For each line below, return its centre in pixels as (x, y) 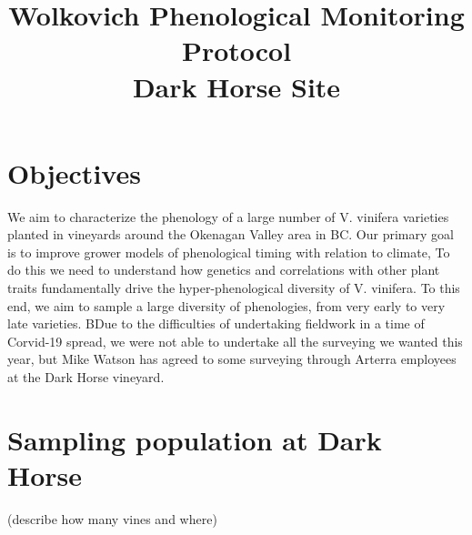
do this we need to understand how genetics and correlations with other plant (224, 270)
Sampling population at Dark (195, 439)
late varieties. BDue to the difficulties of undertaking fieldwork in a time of (216, 323)
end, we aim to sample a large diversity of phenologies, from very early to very (226, 305)
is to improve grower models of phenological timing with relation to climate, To (229, 252)
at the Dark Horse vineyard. (86, 377)
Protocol (236, 50)
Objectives (74, 172)
